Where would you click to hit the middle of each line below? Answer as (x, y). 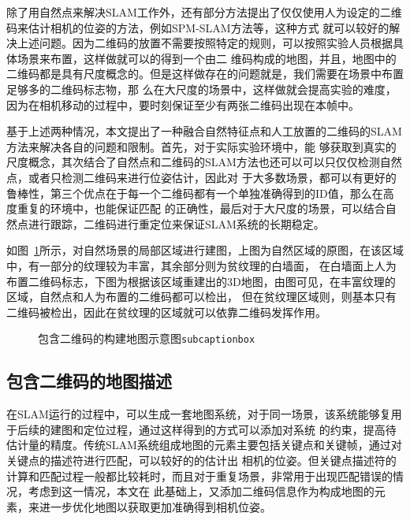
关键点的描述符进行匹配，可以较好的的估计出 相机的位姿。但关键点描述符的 (201, 460)
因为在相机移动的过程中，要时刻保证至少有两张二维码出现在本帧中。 (183, 104)
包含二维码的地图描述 (89, 381)
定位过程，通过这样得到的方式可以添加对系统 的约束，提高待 (240, 429)
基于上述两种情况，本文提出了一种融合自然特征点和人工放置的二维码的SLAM (204, 131)
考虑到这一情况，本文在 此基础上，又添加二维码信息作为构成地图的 (201, 491)
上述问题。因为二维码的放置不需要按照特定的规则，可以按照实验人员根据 (205, 43)
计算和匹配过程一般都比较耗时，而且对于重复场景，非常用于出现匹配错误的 (199, 475)
